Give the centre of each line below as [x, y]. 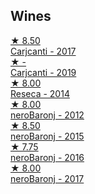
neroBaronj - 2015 [47, 136]
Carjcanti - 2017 [43, 51]
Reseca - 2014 [40, 93]
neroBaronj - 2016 [47, 157]
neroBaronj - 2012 [47, 115]
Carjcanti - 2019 [43, 72]
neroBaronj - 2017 [47, 178]
